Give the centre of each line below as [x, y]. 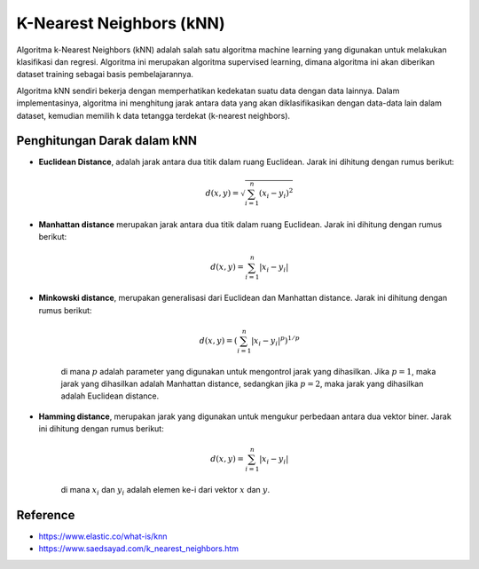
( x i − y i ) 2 [276, 194]
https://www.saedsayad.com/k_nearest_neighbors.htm [139, 549]
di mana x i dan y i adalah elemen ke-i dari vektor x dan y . [165, 490]
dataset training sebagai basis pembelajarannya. [105, 75]
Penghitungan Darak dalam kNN [107, 141]
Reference [46, 515]
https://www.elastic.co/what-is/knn [103, 536]
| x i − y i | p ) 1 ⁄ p [276, 341]
